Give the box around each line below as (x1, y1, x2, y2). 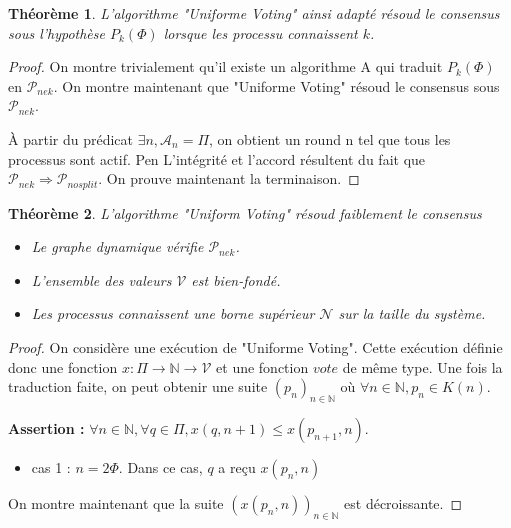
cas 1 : (31, 456, 71, 477)
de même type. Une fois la (342, 356, 503, 377)
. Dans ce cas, (118, 456, 203, 477)
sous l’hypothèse (8, 22, 105, 43)
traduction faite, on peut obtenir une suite (8, 376, 268, 397)
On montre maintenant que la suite (8, 492, 224, 513)
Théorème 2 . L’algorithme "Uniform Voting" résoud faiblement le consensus (8, 202, 482, 223)
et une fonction (216, 356, 309, 377)
